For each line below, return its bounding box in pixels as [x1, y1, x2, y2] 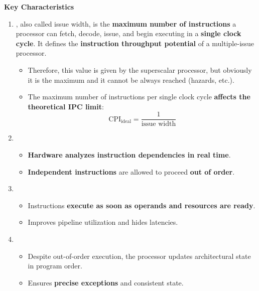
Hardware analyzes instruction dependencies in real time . [28, 150, 231, 160]
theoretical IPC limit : [28, 101, 104, 111]
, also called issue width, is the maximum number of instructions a [16, 18, 236, 29]
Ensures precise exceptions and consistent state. [28, 277, 184, 287]
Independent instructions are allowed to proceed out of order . [28, 166, 235, 177]
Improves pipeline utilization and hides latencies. [28, 217, 178, 227]
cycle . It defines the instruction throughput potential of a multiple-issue [16, 38, 254, 48]
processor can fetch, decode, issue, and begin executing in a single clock [16, 28, 241, 39]
